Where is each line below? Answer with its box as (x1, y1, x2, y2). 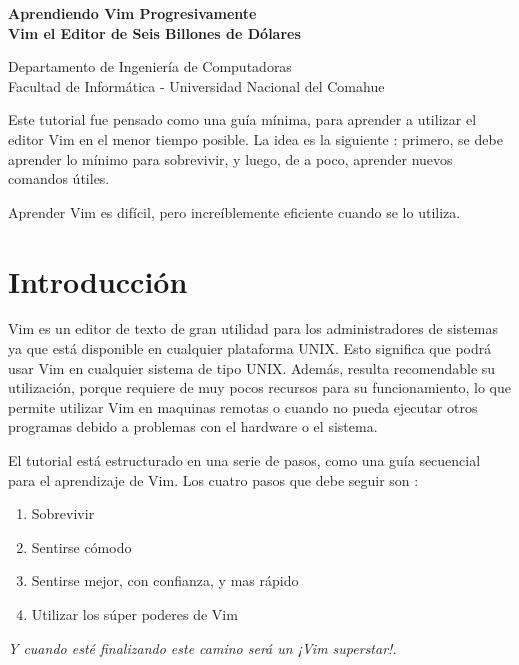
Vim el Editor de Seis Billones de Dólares (8, 22, 301, 43)
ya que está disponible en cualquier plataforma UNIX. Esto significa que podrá (8, 338, 492, 359)
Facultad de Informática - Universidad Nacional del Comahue (8, 75, 385, 96)
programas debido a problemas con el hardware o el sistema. (8, 416, 378, 437)
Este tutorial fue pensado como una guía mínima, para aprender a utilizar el (8, 109, 477, 130)
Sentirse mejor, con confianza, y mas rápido (31, 570, 299, 591)
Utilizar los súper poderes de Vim (31, 604, 238, 624)
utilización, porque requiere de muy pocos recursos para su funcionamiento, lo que (8, 377, 512, 398)
